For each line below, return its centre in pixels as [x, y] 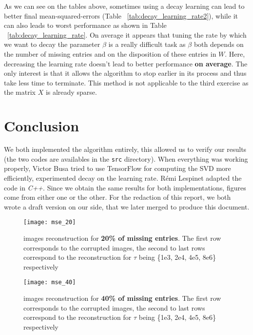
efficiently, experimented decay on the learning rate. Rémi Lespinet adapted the [123, 178]
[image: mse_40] [50, 283]
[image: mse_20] [50, 222]
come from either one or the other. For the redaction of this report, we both [117, 197]
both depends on [219, 44]
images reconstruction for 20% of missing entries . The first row [122, 238]
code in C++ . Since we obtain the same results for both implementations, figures [125, 187]
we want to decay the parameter [52, 44]
